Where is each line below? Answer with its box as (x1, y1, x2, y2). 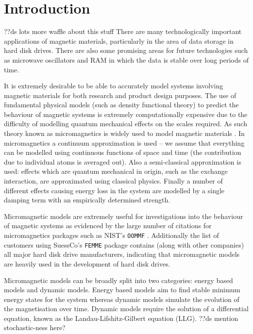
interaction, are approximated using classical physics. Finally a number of (4, 176, 223, 186)
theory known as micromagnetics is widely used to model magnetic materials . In (4, 128, 245, 138)
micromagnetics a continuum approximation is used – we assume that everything (4, 137, 245, 148)
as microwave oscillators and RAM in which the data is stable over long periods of (4, 54, 249, 65)
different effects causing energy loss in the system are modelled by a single (4, 185, 225, 195)
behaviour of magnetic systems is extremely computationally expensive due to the (4, 109, 248, 119)
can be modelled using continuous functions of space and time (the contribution (4, 147, 241, 157)
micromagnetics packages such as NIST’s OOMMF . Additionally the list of (4, 230, 219, 240)
